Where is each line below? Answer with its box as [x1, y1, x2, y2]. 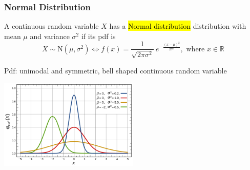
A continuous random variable [4, 21, 99, 31]
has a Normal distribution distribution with [109, 21, 246, 31]
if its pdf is [81, 30, 116, 41]
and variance [30, 30, 70, 41]
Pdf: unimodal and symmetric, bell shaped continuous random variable [4, 65, 227, 75]
